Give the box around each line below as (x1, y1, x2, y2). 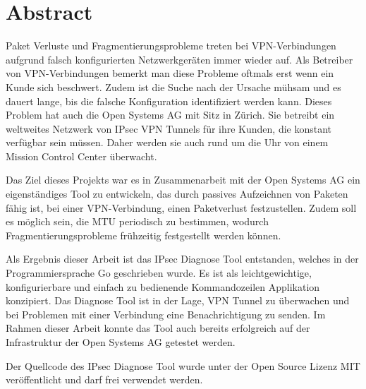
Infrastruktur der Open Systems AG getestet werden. (6, 335, 236, 349)
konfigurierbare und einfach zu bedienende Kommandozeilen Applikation (6, 279, 320, 294)
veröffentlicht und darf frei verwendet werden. (6, 372, 203, 387)
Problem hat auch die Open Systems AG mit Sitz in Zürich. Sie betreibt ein (6, 107, 335, 122)
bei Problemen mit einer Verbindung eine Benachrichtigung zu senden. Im (6, 306, 326, 321)
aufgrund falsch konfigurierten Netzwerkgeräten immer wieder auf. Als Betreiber (6, 52, 353, 66)
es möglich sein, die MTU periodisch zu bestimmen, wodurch (6, 214, 269, 229)
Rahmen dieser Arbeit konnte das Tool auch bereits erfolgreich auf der (6, 321, 310, 335)
